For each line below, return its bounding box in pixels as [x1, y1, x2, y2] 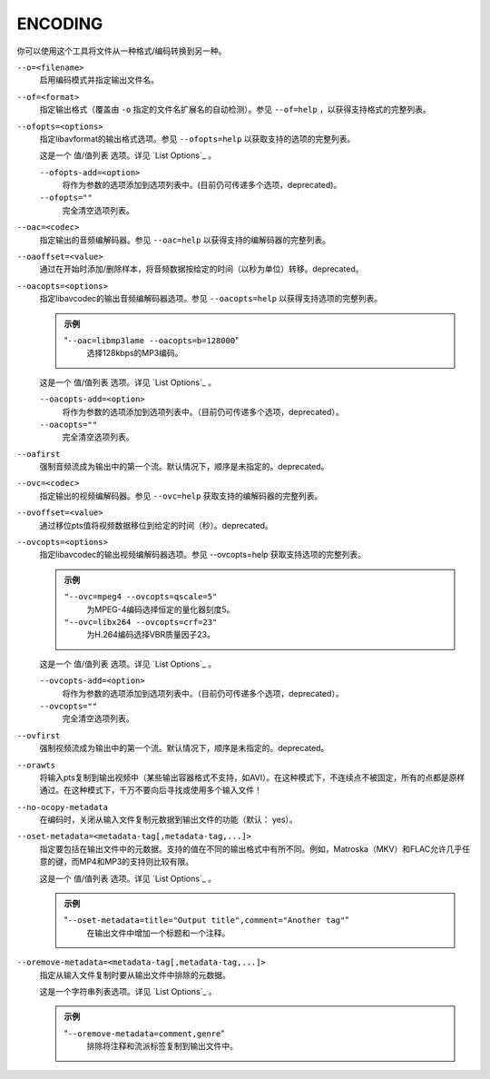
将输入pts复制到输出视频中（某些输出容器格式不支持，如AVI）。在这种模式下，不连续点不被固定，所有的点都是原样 [39, 772, 465, 783]
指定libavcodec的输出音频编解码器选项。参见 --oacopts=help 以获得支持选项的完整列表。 [39, 293, 383, 304]
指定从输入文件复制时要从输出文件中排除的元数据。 [39, 969, 230, 980]
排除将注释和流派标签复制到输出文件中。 [86, 1041, 238, 1052]
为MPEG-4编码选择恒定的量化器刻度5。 [86, 604, 235, 615]
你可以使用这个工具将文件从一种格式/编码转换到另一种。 [16, 45, 227, 56]
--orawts [16, 759, 56, 770]
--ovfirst [16, 730, 61, 740]
